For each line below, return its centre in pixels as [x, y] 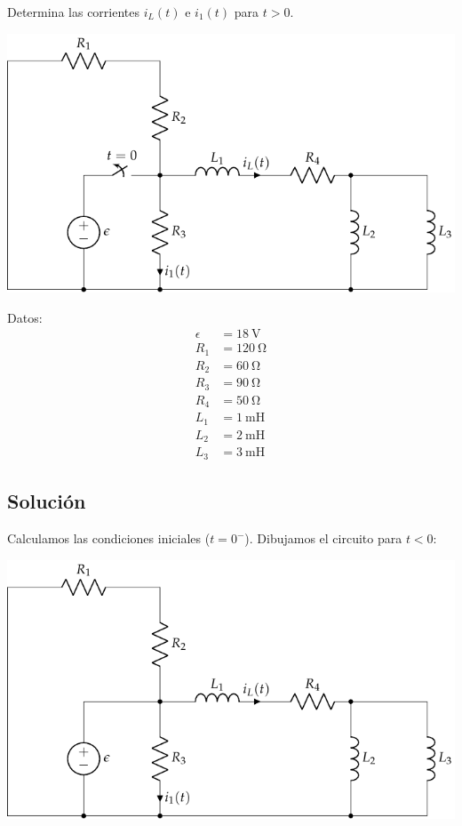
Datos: [25, 317]
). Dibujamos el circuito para [323, 538]
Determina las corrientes [74, 12]
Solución [47, 501]
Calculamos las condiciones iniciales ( [109, 538]
